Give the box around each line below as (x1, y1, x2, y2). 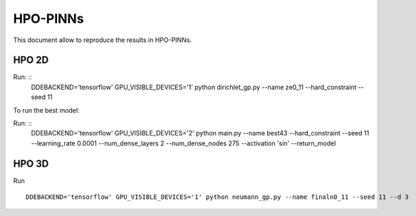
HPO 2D (13, 54, 49, 66)
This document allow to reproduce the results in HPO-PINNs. (13, 36, 192, 44)
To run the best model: (13, 106, 80, 114)
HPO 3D (13, 158, 49, 170)
